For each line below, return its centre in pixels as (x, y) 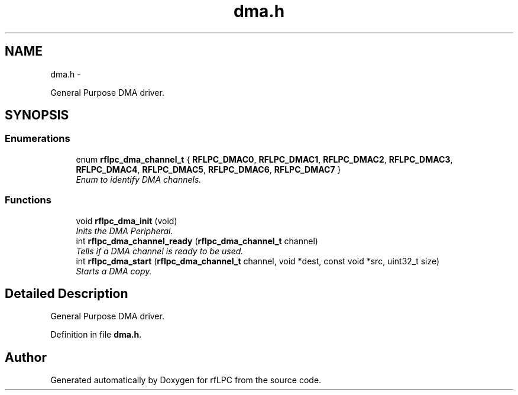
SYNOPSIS (37, 115)
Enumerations (38, 139)
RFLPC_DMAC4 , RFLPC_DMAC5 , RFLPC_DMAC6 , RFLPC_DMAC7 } (208, 169)
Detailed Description (67, 293)
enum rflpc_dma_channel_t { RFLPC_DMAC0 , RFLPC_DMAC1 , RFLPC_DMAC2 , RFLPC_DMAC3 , (264, 159)
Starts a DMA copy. (114, 271)
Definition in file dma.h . (96, 335)
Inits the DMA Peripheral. (124, 231)
